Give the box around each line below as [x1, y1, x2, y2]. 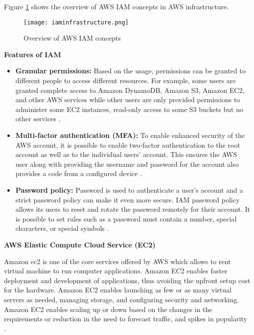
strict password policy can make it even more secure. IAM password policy [15, 194, 240, 204]
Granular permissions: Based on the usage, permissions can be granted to [15, 66, 246, 76]
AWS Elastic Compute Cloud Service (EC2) [4, 239, 156, 249]
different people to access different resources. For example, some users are [15, 75, 236, 86]
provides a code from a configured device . [15, 168, 142, 179]
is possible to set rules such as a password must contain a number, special [15, 213, 237, 223]
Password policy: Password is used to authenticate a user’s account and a [15, 184, 243, 195]
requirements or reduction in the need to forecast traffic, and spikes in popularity [4, 313, 247, 324]
